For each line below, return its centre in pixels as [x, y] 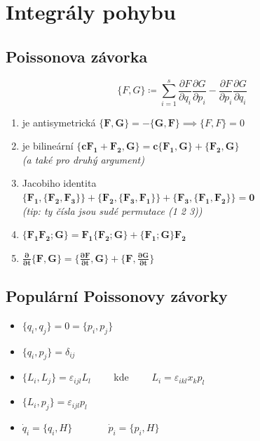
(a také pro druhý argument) [83, 159]
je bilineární [48, 146]
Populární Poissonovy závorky [117, 296]
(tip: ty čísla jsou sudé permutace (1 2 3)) [112, 210]
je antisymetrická [59, 122]
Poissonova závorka [77, 56]
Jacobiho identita [59, 183]
